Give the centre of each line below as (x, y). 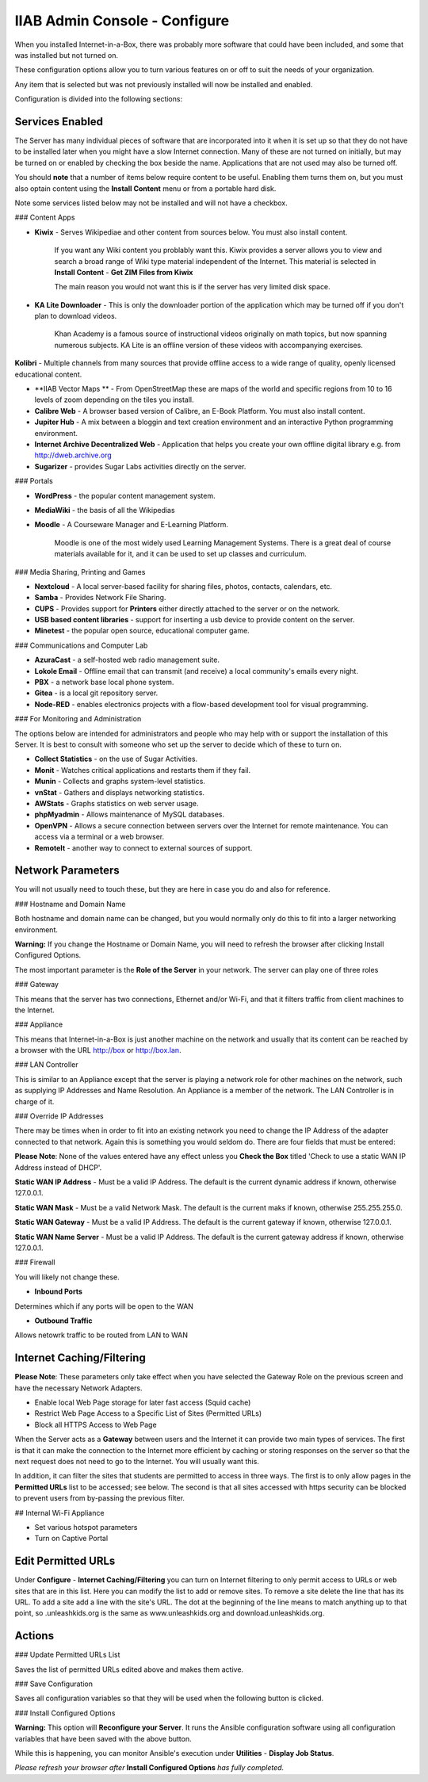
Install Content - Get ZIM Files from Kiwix (124, 272)
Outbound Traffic (63, 1321)
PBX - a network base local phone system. (104, 683)
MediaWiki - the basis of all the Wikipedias (105, 510)
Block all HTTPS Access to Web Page (96, 1424)
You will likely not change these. (67, 1277)
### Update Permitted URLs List (67, 1655)
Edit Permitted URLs (65, 1561)
